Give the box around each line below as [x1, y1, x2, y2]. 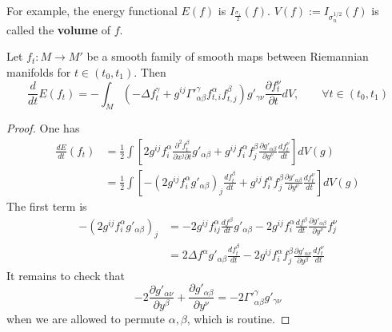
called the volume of [6, 21, 111, 38]
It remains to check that [6, 267, 125, 283]
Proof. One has [6, 120, 80, 136]
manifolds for [6, 63, 71, 80]
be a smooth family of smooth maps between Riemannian [86, 48, 369, 65]
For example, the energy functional [6, 2, 178, 18]
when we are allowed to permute [6, 310, 165, 327]
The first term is [6, 197, 87, 214]
